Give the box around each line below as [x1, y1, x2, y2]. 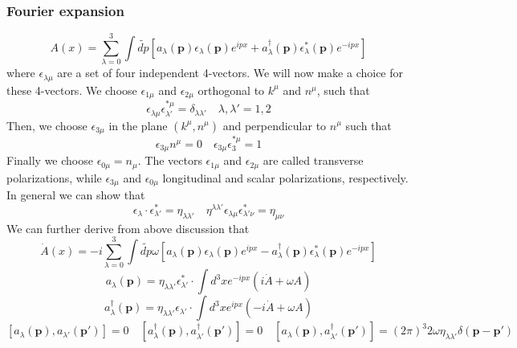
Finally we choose [6, 152, 93, 169]
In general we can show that [6, 186, 145, 203]
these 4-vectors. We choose [6, 81, 137, 98]
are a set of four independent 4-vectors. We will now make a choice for [57, 64, 404, 81]
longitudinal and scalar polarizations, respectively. [162, 169, 409, 186]
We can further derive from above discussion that [6, 219, 250, 236]
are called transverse [263, 152, 364, 169]
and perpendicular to [222, 117, 327, 133]
